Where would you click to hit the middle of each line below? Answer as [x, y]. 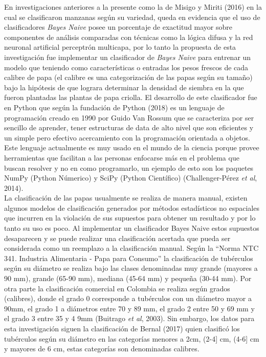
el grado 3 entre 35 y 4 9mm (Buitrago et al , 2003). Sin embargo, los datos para [129, 318]
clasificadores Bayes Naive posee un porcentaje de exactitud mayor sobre [118, 27]
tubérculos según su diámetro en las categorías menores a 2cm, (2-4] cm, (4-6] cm [132, 338]
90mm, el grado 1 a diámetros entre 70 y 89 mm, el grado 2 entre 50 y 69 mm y [129, 308]
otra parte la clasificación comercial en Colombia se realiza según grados [117, 288]
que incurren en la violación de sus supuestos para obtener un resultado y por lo [130, 218]
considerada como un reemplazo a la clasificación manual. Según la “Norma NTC [131, 248]
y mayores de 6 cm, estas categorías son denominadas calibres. [102, 349]
